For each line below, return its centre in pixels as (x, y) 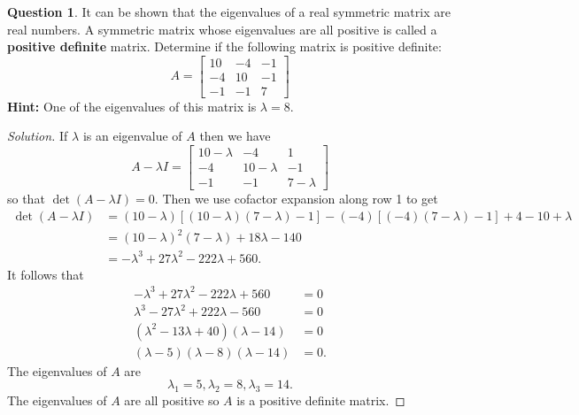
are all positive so (172, 400)
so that (26, 199)
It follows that (46, 274)
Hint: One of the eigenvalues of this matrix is (132, 106)
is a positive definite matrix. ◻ (321, 400)
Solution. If (38, 136)
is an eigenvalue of (132, 136)
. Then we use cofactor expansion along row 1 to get (296, 199)
